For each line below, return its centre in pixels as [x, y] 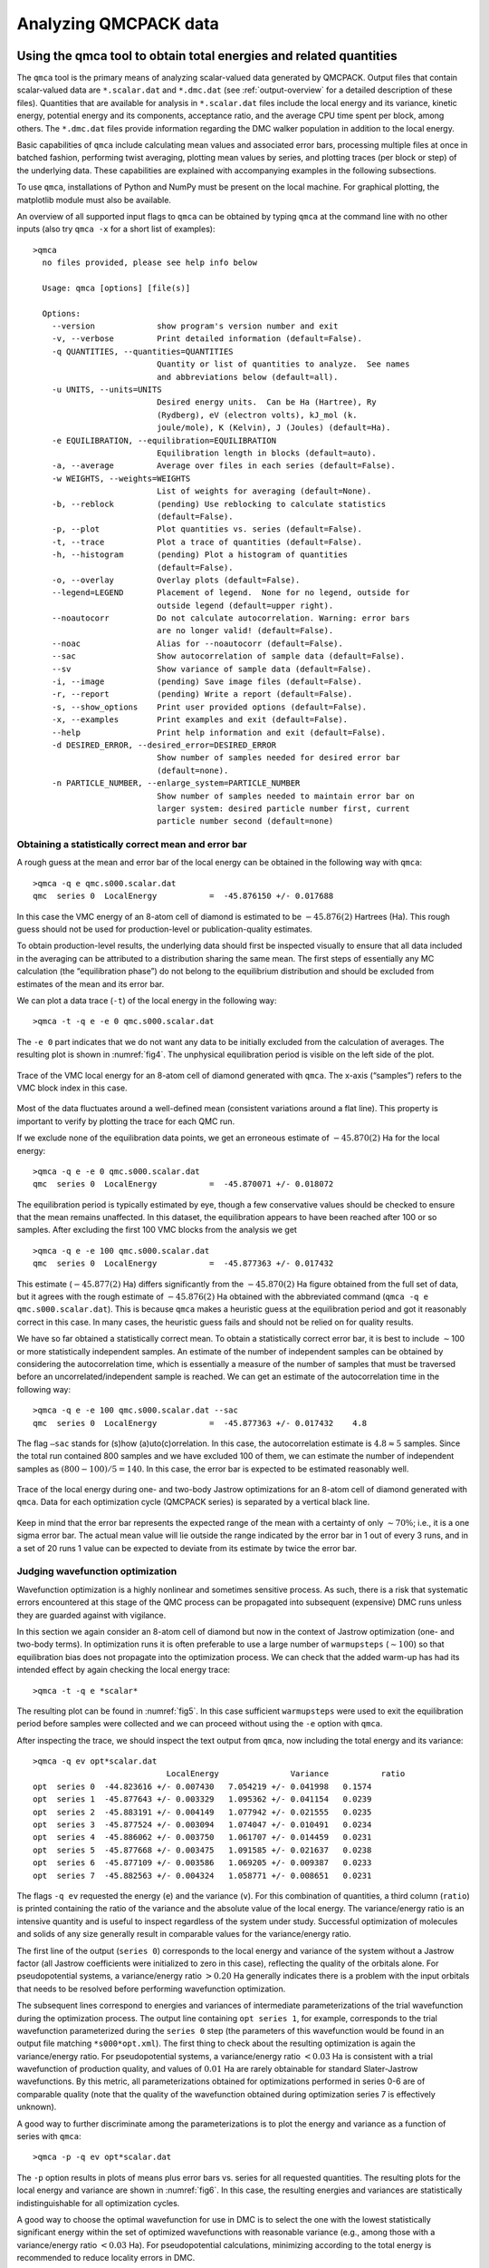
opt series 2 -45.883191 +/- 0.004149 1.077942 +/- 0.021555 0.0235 [202, 1812]
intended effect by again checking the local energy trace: [124, 1670]
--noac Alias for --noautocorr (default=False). [197, 643]
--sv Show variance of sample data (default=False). [211, 669]
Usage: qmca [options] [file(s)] [116, 288]
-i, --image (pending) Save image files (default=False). [206, 682]
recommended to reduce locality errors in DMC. [106, 2258]
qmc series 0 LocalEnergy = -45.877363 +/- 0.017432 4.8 [200, 1423]
